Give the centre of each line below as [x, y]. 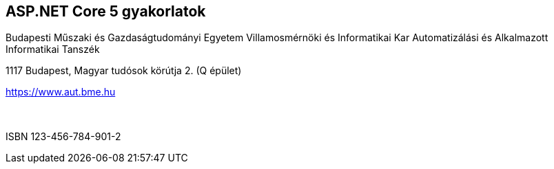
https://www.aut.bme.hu [61, 92]
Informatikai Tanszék [53, 49]
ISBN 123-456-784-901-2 [63, 137]
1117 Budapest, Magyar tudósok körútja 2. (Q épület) [124, 71]
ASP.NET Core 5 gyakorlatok [106, 11]
